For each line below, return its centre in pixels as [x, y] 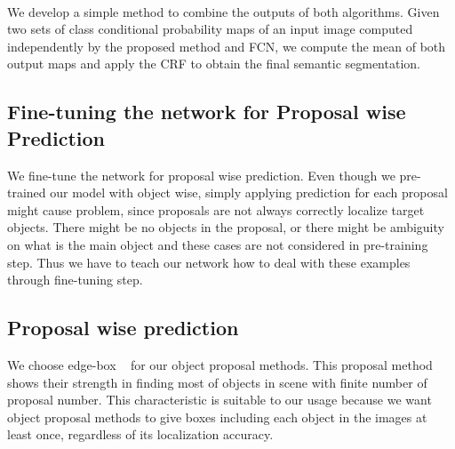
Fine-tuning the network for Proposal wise [207, 112]
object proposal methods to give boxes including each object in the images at [217, 417]
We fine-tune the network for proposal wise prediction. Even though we [201, 175]
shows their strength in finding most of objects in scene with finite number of [217, 382]
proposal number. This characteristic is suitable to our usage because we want [220, 400]
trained [27, 192]
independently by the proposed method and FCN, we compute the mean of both [227, 46]
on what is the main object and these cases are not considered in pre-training [218, 244]
